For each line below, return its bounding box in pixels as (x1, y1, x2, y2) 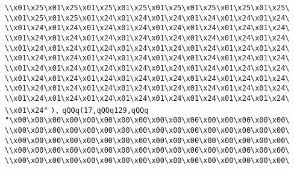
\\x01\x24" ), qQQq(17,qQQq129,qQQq (5, 106, 149, 115)
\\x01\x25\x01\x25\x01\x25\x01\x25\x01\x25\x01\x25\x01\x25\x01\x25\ (5, 4, 290, 12)
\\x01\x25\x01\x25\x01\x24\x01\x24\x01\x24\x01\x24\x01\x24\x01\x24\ (5, 13, 290, 22)
